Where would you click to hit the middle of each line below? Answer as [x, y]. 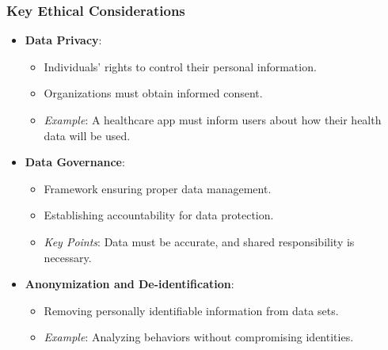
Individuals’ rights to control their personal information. [180, 66]
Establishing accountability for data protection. [159, 215]
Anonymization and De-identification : [129, 284]
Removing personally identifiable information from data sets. [191, 310]
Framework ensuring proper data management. [158, 188]
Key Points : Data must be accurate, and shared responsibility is [199, 241]
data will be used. [87, 135]
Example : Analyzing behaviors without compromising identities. [199, 337]
